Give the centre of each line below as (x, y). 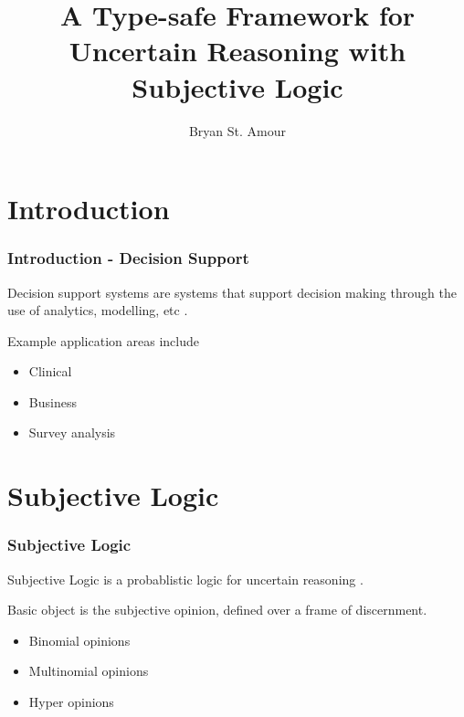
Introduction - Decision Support (128, 258)
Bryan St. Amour (237, 130)
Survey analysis (72, 432)
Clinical (50, 371)
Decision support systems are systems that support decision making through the (232, 292)
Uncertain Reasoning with (237, 51)
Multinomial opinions (89, 671)
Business (53, 401)
